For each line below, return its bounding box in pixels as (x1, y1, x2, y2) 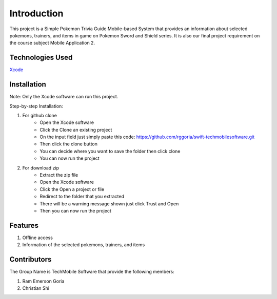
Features (9, 221, 38, 230)
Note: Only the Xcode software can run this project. (9, 94, 118, 100)
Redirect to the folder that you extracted (39, 194, 124, 200)
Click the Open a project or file (39, 186, 105, 192)
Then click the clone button (39, 141, 97, 147)
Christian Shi (22, 285, 50, 291)
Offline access (22, 234, 53, 241)
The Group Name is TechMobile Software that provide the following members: (9, 269, 174, 275)
